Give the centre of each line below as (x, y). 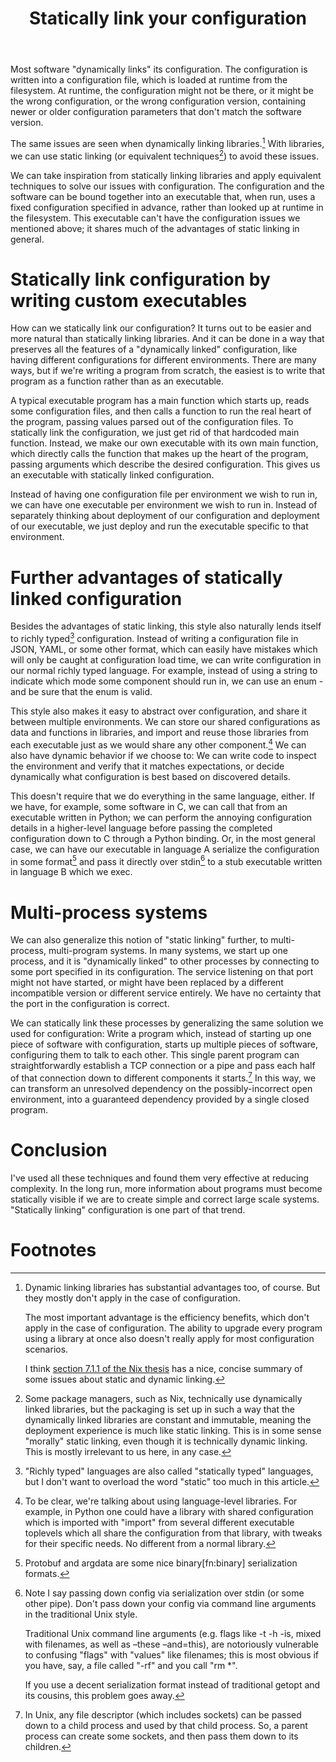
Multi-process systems (109, 912)
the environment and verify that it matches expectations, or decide (147, 766)
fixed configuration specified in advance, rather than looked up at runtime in (167, 207)
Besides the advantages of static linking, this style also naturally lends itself (166, 626)
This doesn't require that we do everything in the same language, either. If (162, 796)
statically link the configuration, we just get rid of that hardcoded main (155, 433)
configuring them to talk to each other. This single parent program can (155, 1055)
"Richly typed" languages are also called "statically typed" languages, (169, 1471)
